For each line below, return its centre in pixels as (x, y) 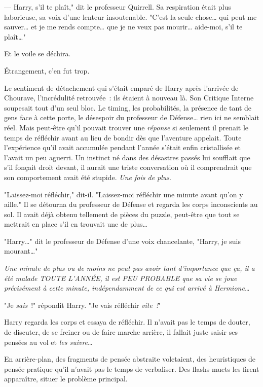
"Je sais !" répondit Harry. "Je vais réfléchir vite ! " (83, 305)
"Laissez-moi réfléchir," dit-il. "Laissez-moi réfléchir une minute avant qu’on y (124, 194)
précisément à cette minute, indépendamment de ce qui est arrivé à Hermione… (127, 288)
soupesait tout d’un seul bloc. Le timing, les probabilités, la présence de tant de (128, 107)
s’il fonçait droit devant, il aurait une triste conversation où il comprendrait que (128, 167)
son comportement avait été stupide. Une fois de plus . (88, 177)
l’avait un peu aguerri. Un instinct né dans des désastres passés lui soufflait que (127, 157)
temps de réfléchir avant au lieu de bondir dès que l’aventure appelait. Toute (123, 137)
